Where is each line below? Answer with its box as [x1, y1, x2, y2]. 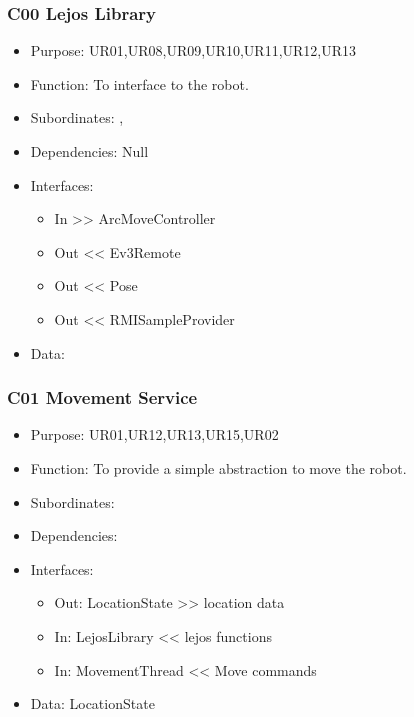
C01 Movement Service [7, 385, 198, 410]
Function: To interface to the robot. [30, 73, 249, 94]
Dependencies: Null [30, 141, 149, 161]
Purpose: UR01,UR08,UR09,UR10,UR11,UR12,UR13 [30, 40, 357, 61]
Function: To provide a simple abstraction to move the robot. [30, 457, 407, 478]
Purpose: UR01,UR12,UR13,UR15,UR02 [30, 424, 279, 445]
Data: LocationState [30, 693, 155, 714]
